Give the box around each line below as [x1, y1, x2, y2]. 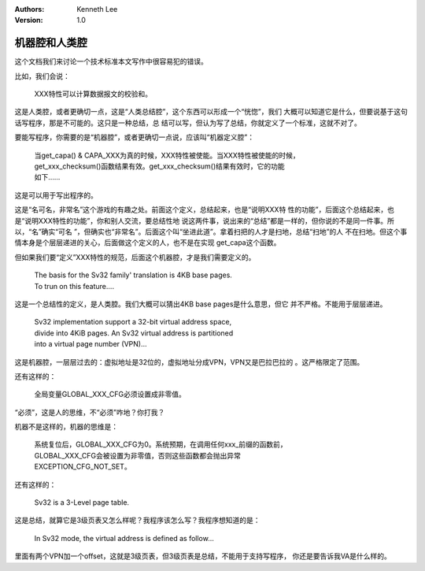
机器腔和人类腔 [14, 36, 87, 50]
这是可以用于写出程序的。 [14, 190, 98, 200]
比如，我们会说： [14, 71, 70, 80]
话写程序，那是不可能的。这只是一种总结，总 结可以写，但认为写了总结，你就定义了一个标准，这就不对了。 [14, 118, 361, 128]
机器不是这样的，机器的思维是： [14, 422, 118, 432]
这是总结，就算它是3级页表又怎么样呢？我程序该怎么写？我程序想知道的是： [14, 516, 261, 525]
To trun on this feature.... [34, 281, 114, 291]
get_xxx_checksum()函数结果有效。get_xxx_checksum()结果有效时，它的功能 [34, 161, 285, 171]
